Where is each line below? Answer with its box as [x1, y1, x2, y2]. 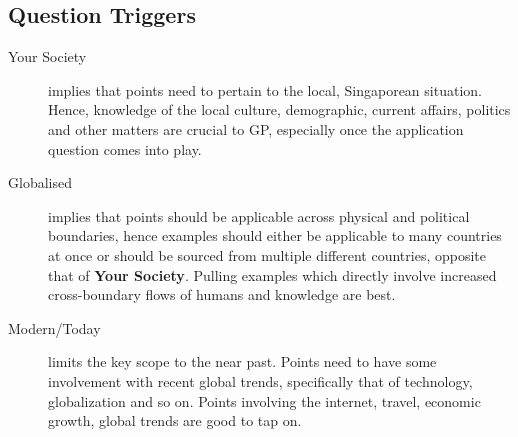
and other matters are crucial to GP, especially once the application [48, 118, 464, 139]
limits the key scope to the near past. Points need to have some [48, 351, 437, 372]
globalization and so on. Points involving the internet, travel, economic [48, 390, 481, 411]
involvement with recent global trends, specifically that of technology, [48, 370, 473, 391]
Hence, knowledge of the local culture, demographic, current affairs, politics [48, 99, 511, 120]
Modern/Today [8, 317, 101, 338]
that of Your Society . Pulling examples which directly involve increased [48, 264, 497, 285]
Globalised [8, 172, 72, 193]
